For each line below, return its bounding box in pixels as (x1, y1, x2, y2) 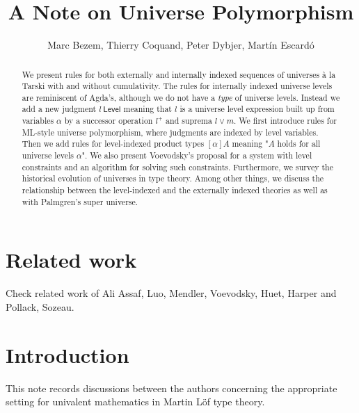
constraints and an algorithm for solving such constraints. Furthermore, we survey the (22, 161, 333, 172)
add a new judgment (22, 103, 97, 115)
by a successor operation (64, 115, 153, 127)
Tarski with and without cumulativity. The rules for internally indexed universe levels (22, 80, 333, 92)
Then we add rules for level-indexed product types (22, 138, 205, 149)
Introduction (6, 340, 129, 369)
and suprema (166, 115, 212, 127)
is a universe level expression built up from (179, 103, 335, 115)
